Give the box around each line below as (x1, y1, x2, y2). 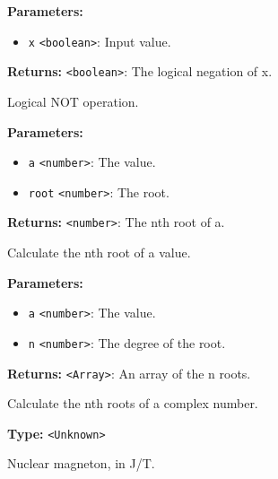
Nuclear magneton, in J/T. (7, 454, 155, 473)
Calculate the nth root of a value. (7, 243, 191, 262)
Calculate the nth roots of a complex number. (7, 394, 258, 413)
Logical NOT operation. (7, 91, 139, 110)
